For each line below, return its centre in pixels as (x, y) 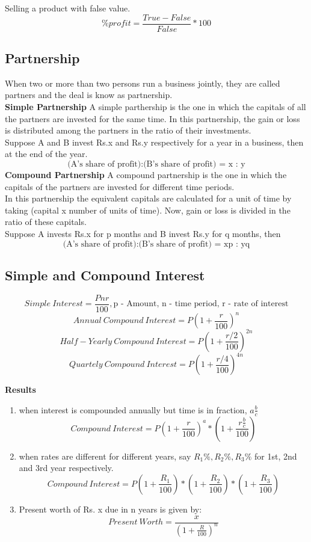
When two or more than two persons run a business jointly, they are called (143, 83)
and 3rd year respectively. (66, 468)
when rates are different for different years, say (105, 456)
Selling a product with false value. (68, 8)
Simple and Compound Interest (105, 275)
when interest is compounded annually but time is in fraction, (133, 409)
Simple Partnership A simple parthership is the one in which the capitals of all (155, 107)
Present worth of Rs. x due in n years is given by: (110, 509)
